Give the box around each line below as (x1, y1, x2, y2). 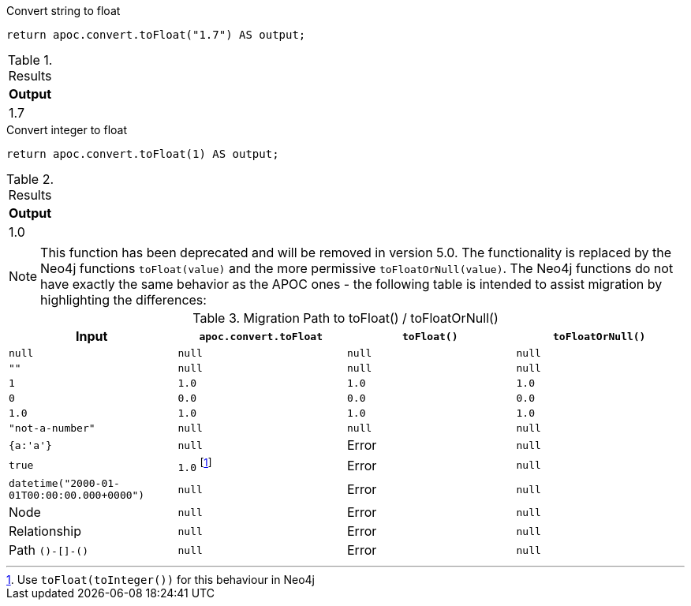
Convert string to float (6, 4, 121, 17)
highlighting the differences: (40, 292, 207, 308)
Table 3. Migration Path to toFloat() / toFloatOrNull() (192, 310, 499, 326)
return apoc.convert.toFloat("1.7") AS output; (6, 28, 306, 41)
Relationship (9, 523, 81, 540)
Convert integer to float (6, 123, 127, 137)
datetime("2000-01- (9, 477, 120, 490)
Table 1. (7, 52, 53, 68)
